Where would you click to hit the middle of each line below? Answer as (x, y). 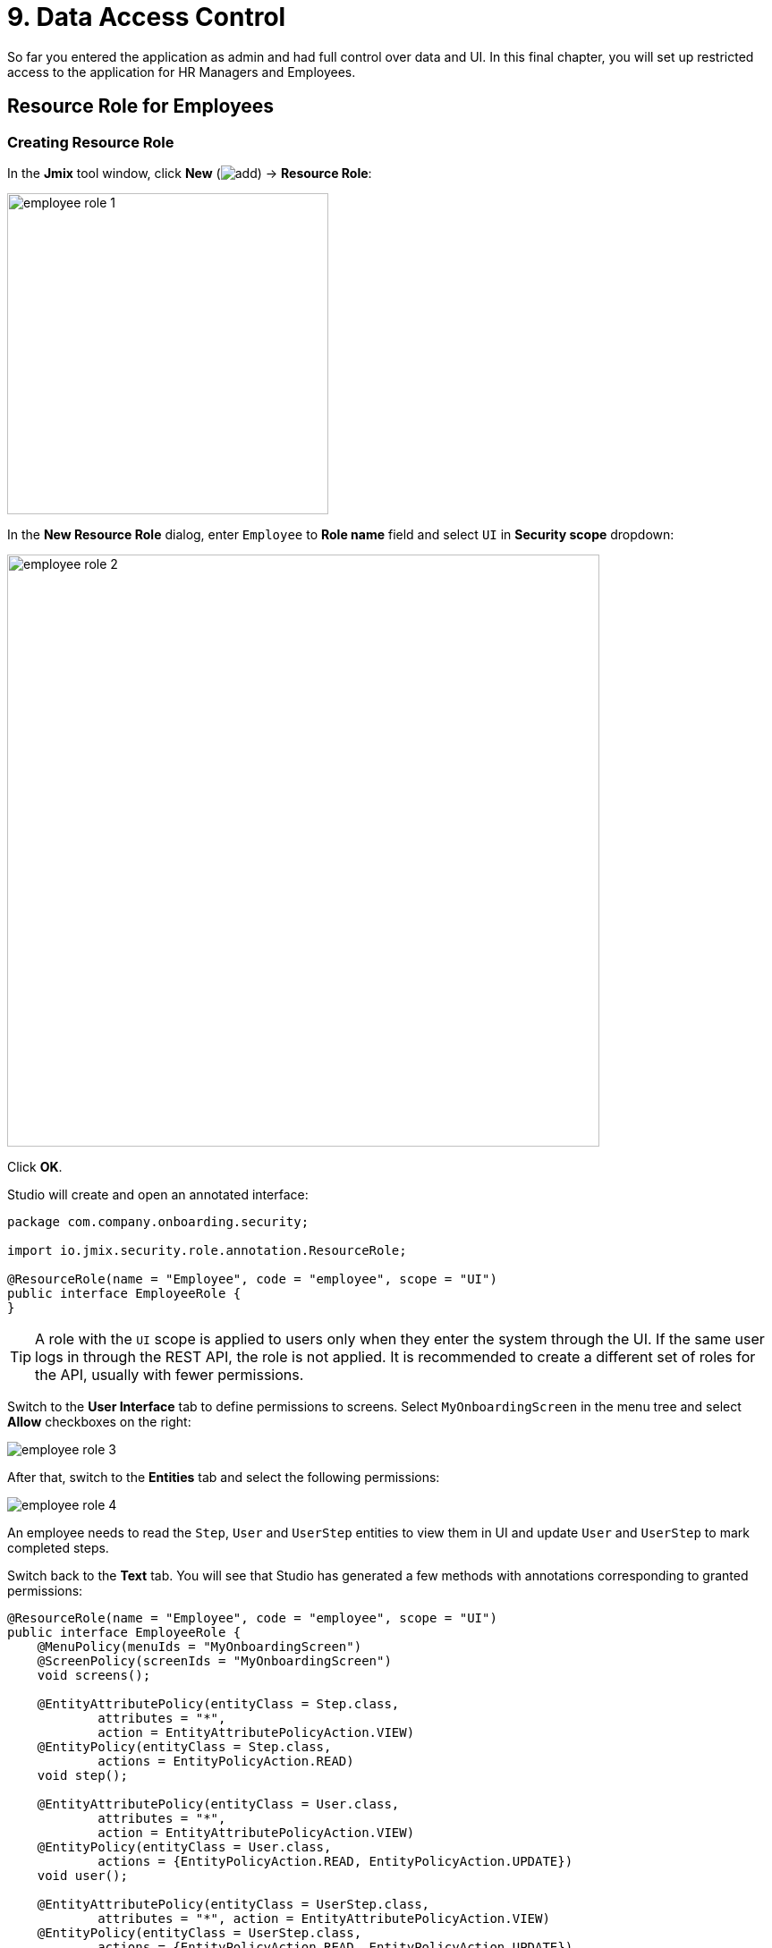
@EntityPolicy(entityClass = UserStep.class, (199, 1932)
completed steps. (58, 1547)
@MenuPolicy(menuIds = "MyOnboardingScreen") (199, 1646)
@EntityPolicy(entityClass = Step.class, (184, 1746)
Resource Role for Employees (140, 106)
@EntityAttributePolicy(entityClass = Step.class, (218, 1703)
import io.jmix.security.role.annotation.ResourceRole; (207, 1250)
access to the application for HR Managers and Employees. (182, 72)
